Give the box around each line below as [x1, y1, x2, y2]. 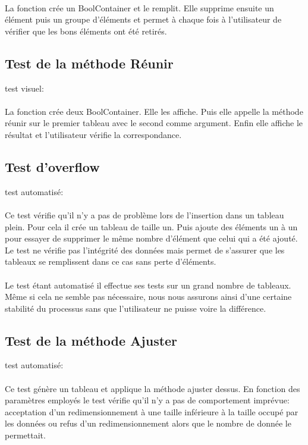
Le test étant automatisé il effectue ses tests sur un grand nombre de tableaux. [5, 278, 291, 291]
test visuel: [5, 82, 44, 94]
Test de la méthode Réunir [5, 54, 174, 72]
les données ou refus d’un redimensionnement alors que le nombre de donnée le [5, 417, 291, 430]
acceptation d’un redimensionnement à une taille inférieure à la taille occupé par [5, 405, 298, 418]
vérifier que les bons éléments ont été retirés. [5, 24, 167, 37]
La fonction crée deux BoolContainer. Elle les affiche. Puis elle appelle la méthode [5, 105, 303, 117]
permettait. [5, 429, 46, 441]
